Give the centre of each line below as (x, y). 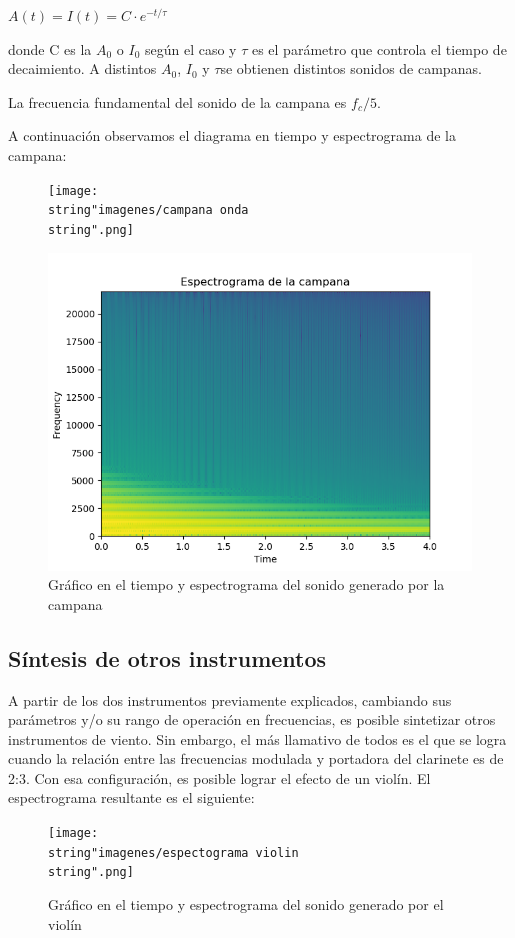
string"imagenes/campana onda (148, 210)
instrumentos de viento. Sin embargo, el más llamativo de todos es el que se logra (257, 738)
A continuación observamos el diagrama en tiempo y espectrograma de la (232, 135)
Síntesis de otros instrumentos (167, 657)
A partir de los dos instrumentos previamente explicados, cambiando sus (230, 699)
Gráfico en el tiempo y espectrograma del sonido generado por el (246, 904)
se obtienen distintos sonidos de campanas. (351, 68)
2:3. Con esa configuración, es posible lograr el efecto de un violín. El (219, 777)
